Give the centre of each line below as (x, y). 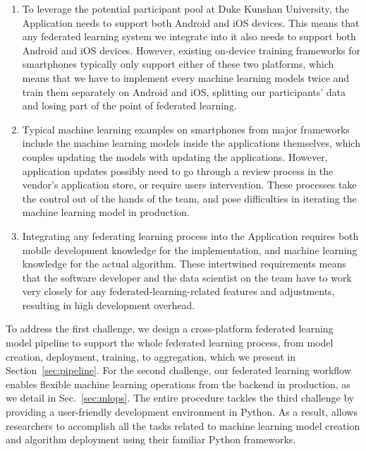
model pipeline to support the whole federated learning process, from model (170, 343)
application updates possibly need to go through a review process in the (178, 170)
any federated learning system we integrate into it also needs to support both (189, 36)
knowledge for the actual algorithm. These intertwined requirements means (184, 264)
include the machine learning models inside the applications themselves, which (191, 143)
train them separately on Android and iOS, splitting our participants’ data (184, 91)
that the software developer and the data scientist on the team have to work (187, 277)
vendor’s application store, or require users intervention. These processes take (189, 185)
